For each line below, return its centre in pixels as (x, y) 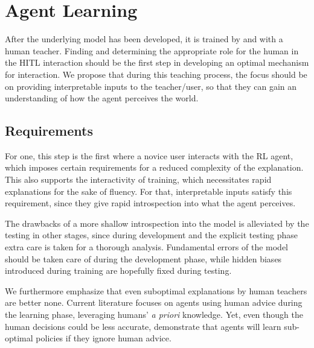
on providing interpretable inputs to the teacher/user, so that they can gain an (151, 86)
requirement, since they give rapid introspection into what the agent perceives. (150, 203)
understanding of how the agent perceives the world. (102, 98)
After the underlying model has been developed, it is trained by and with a (144, 39)
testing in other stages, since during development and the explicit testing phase (152, 235)
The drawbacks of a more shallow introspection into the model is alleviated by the (157, 223)
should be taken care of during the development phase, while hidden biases (143, 258)
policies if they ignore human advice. (104, 338)
